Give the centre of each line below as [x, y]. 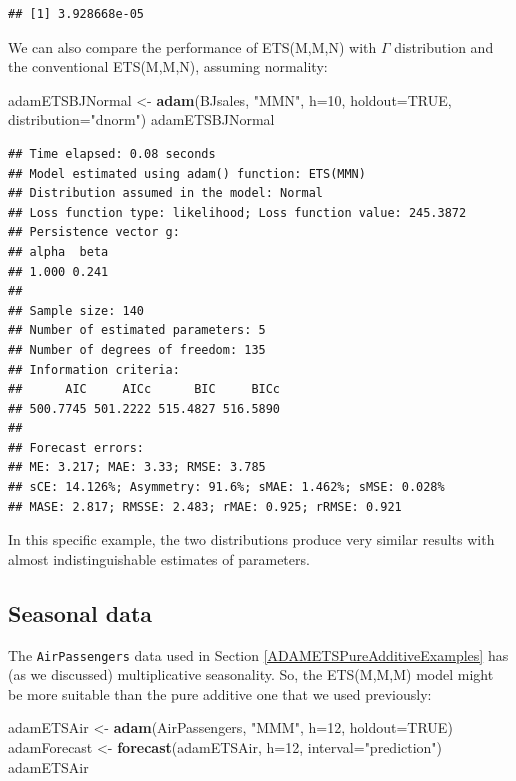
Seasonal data [80, 612]
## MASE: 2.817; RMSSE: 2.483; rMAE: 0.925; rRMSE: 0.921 [205, 506]
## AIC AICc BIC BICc [144, 389]
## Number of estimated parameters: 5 [137, 330]
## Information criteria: [94, 369]
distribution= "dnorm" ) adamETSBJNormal [141, 119]
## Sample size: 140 [76, 310]
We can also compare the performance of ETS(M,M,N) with [192, 46]
